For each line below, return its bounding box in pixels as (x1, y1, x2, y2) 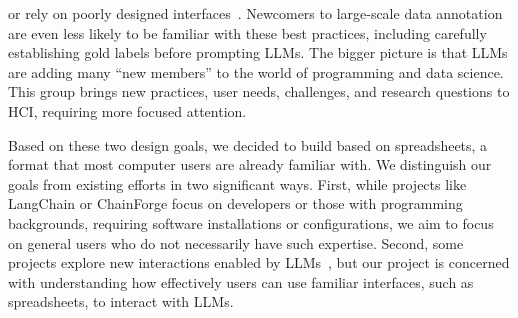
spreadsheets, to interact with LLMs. (8, 291, 234, 312)
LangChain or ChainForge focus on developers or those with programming (8, 193, 463, 214)
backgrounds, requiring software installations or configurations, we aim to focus (8, 212, 494, 233)
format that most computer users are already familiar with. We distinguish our (8, 154, 492, 175)
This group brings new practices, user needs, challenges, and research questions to (8, 81, 510, 102)
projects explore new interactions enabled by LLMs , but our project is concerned (8, 252, 510, 273)
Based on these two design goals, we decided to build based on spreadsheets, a (8, 134, 488, 155)
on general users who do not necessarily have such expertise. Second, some (8, 232, 464, 253)
